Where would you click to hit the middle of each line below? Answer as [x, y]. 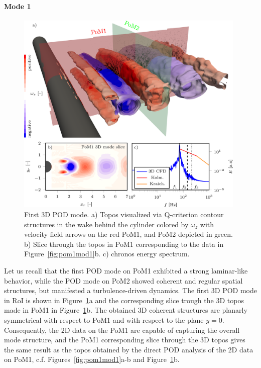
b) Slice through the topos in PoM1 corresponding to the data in [124, 244]
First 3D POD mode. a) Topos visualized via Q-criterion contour [124, 214]
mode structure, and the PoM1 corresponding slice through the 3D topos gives [125, 340]
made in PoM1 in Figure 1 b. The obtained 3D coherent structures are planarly [126, 310]
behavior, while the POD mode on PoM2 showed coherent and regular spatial [123, 280]
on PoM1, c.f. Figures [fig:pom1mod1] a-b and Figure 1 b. [92, 359]
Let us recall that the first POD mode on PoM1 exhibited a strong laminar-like [126, 271]
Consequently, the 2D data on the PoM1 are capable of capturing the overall [122, 330]
